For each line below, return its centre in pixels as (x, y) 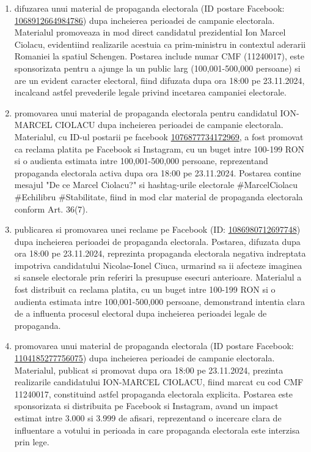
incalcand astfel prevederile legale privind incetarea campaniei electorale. (150, 92)
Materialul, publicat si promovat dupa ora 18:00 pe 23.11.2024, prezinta (149, 370)
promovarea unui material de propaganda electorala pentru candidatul (146, 112)
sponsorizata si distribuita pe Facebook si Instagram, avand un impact (146, 406)
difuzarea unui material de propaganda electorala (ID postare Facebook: (149, 8)
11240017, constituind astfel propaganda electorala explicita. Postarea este (154, 394)
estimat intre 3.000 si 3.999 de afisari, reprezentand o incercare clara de (148, 418)
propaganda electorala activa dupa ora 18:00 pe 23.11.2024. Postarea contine (158, 172)
